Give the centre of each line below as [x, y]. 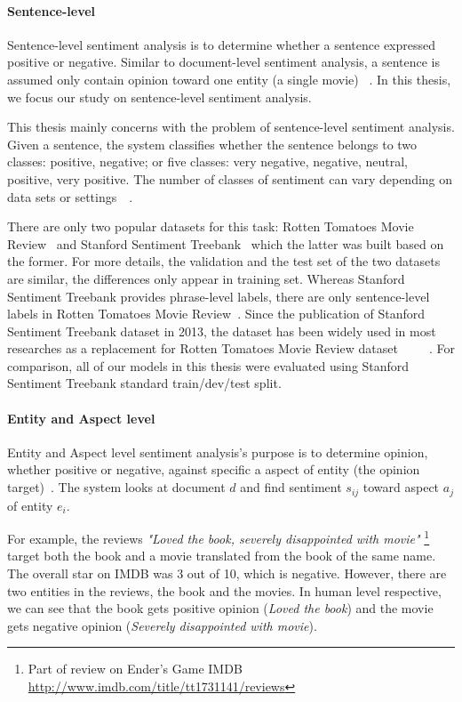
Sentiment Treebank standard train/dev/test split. [144, 383]
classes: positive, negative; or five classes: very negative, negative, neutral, [207, 161]
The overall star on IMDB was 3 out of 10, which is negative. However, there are [227, 573]
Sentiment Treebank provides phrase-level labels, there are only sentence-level [219, 296]
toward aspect [401, 487]
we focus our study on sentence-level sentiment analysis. [159, 97]
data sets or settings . [70, 196]
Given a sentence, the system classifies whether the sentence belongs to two [212, 144]
